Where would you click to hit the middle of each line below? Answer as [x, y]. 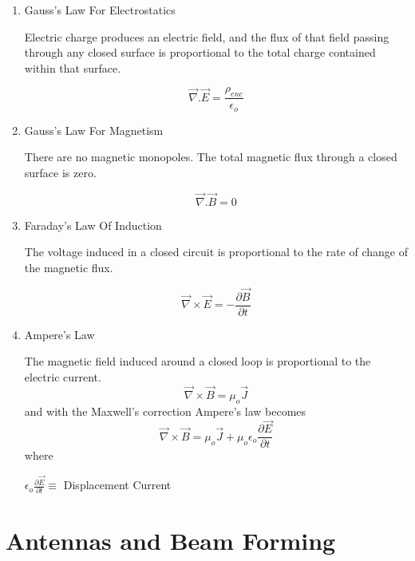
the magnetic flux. [69, 267]
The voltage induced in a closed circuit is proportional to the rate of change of [216, 252]
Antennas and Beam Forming [171, 540]
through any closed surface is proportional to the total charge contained [200, 52]
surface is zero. [60, 172]
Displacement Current [117, 485]
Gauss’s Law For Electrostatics [100, 10]
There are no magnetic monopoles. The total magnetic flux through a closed [211, 157]
